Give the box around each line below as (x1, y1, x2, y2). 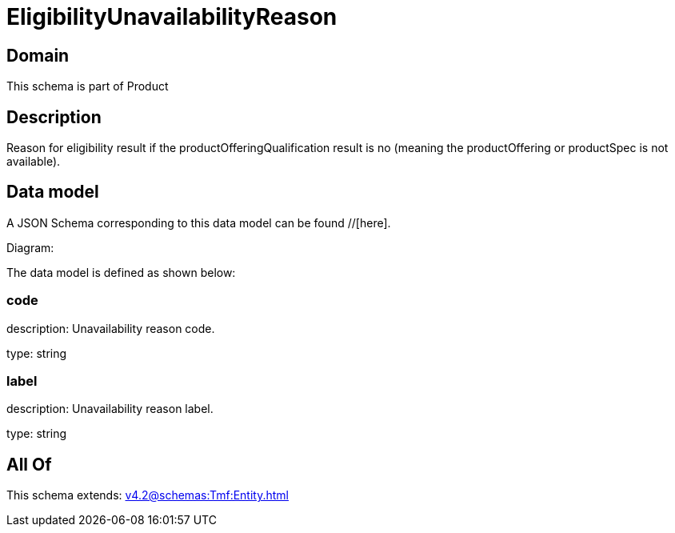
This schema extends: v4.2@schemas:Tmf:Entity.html (6, 488, 289, 503)
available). (6, 154, 61, 169)
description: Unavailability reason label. (6, 402, 214, 416)
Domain (6, 45, 70, 66)
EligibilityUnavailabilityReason (6, 3, 337, 30)
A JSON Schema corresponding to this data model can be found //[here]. (6, 215, 391, 230)
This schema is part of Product (6, 79, 169, 94)
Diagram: (6, 240, 54, 254)
